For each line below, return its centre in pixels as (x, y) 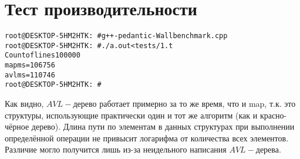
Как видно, (24, 104)
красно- (273, 115)
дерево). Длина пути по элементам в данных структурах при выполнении (163, 126)
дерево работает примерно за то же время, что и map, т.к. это (184, 104)
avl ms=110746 (30, 75)
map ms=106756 (30, 65)
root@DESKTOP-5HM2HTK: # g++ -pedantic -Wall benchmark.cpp (116, 36)
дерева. (268, 149)
